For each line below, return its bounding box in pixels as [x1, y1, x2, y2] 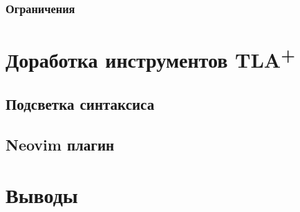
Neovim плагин [6, 133, 115, 155]
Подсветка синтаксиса [6, 93, 155, 114]
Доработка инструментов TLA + [6, 43, 296, 74]
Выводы [6, 181, 78, 209]
